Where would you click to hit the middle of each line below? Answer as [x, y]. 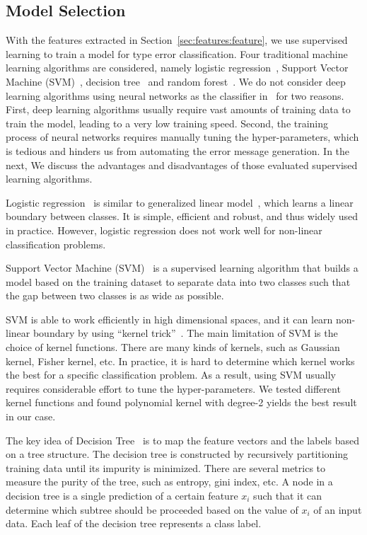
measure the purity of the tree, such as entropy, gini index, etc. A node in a [169, 482]
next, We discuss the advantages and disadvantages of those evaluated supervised [182, 165]
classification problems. [56, 244]
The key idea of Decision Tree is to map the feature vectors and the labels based [182, 440]
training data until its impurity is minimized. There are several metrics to [166, 467]
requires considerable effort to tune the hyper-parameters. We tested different [173, 388]
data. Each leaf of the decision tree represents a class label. [134, 523]
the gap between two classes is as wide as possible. [115, 295]
